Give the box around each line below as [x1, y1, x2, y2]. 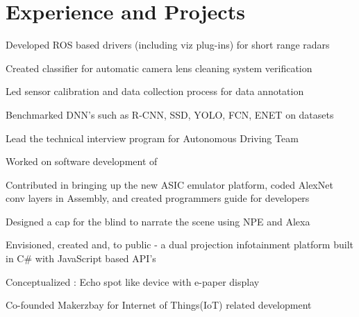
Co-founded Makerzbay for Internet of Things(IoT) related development [6, 298, 312, 312]
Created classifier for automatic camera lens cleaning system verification [6, 60, 312, 75]
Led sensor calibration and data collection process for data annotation [6, 84, 304, 98]
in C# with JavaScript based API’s [6, 251, 156, 266]
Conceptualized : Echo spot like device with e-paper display [6, 274, 260, 289]
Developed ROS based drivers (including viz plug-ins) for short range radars [6, 37, 330, 52]
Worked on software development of [6, 154, 158, 169]
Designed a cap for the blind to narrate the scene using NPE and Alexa [6, 214, 310, 228]
